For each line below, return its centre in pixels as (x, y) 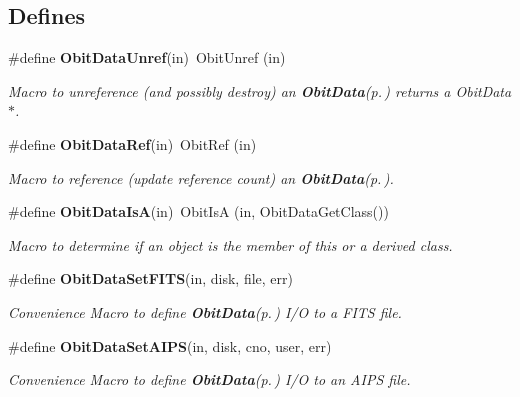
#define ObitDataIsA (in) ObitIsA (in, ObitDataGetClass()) (198, 211)
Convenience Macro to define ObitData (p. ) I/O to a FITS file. (205, 311)
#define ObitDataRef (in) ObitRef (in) (132, 143)
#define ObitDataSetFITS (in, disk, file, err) (151, 278)
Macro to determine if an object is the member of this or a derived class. (230, 244)
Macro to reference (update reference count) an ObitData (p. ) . (201, 177)
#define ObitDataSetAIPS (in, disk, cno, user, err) (170, 345)
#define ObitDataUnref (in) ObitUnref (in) (147, 57)
